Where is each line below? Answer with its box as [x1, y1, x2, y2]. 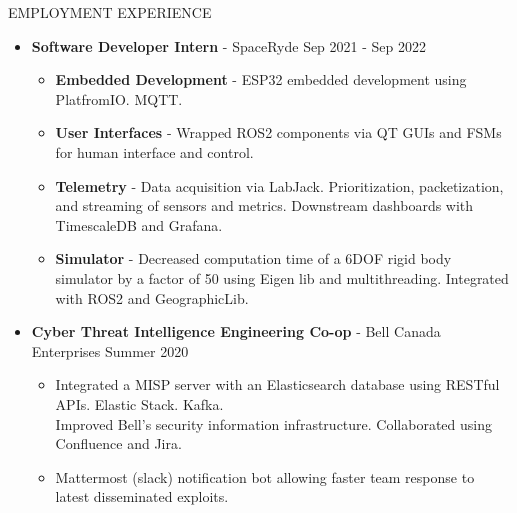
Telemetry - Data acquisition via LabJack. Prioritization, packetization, [55, 175, 504, 196]
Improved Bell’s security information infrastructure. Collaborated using [55, 413, 492, 434]
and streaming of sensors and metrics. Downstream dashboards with [55, 195, 474, 216]
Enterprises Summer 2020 [31, 340, 189, 361]
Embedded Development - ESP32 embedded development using [55, 69, 467, 90]
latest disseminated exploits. [55, 486, 229, 507]
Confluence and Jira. [55, 433, 182, 454]
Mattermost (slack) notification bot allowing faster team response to [55, 466, 475, 487]
